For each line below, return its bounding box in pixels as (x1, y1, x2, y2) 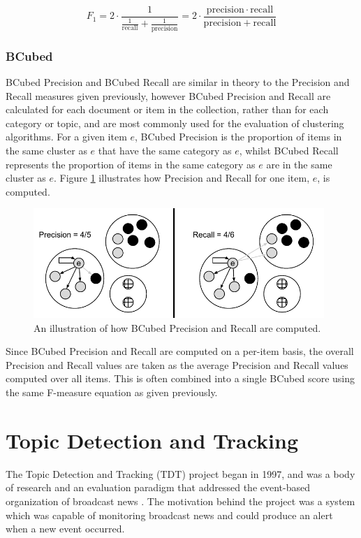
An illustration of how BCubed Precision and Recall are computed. (34, 320, 321, 335)
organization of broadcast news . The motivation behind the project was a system (6, 493, 355, 508)
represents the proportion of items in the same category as (6, 157, 256, 171)
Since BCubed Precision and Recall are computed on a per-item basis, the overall (6, 344, 354, 358)
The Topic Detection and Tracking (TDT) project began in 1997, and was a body (6, 466, 355, 481)
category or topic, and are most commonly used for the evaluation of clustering (6, 115, 344, 130)
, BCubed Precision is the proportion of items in (135, 129, 342, 144)
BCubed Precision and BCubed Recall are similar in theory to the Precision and (6, 74, 350, 89)
